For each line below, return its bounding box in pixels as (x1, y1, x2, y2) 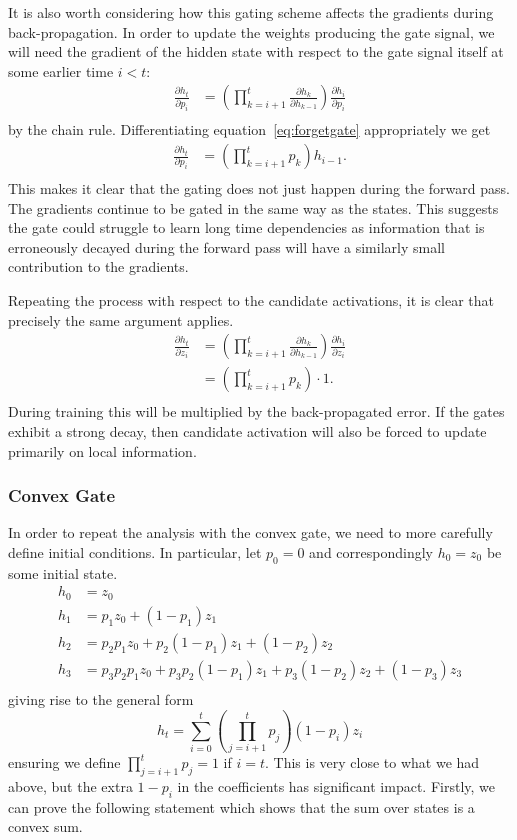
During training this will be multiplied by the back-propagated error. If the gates (8, 401, 505, 422)
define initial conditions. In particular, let (8, 541, 262, 562)
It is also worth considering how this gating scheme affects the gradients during (8, 2, 494, 22)
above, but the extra (8, 776, 133, 797)
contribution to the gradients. (8, 256, 189, 277)
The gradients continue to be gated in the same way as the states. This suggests (8, 197, 499, 218)
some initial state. (8, 562, 118, 583)
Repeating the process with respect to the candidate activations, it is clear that (8, 290, 494, 311)
